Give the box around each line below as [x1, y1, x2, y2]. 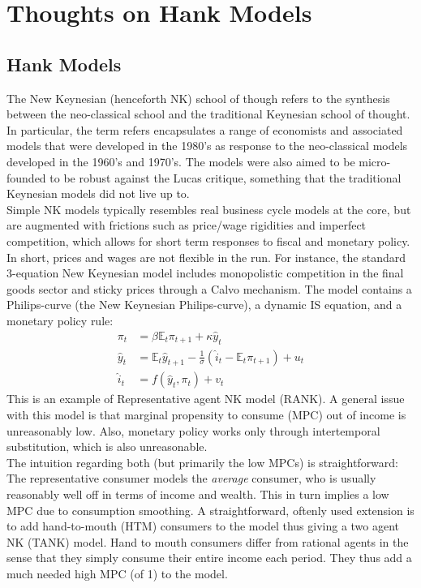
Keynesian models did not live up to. [6, 185, 190, 202]
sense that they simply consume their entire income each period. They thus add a [6, 549, 412, 566]
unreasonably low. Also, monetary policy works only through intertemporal [6, 422, 380, 439]
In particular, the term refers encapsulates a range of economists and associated [6, 121, 403, 138]
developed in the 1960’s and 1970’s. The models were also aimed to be [6, 152, 355, 170]
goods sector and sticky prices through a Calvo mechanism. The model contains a [6, 280, 412, 297]
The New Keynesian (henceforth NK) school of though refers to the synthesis [6, 89, 390, 106]
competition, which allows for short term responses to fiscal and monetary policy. [6, 232, 410, 249]
